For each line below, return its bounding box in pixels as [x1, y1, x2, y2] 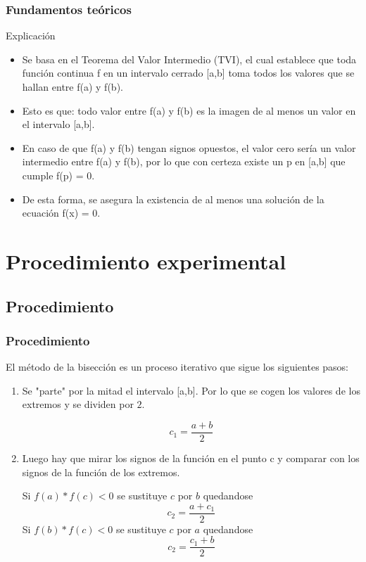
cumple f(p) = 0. [22, 167, 95, 182]
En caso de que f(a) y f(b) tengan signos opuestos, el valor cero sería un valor [22, 140, 356, 155]
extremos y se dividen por [22, 397, 134, 411]
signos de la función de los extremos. [22, 464, 180, 479]
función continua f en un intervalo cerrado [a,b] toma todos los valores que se [22, 65, 355, 80]
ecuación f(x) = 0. [22, 205, 101, 220]
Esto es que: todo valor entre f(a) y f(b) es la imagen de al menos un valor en [22, 103, 356, 117]
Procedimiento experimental [6, 246, 286, 275]
